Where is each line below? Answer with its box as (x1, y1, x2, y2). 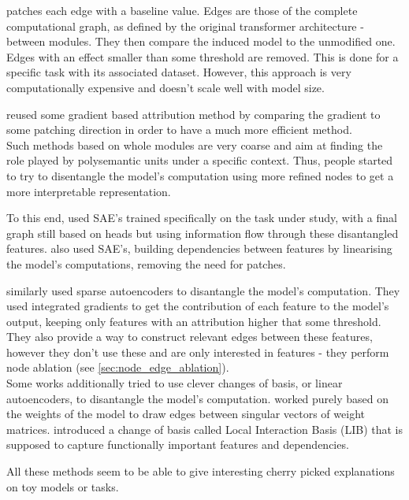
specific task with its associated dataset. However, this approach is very (6, 64, 351, 80)
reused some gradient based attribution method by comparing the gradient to (6, 106, 381, 122)
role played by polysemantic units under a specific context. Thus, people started (6, 152, 393, 169)
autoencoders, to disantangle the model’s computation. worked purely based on (6, 390, 389, 406)
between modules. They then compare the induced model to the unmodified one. (6, 33, 396, 50)
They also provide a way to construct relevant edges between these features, (6, 328, 373, 345)
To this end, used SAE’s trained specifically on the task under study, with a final (6, 209, 397, 226)
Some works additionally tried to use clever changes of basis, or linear (6, 375, 343, 391)
